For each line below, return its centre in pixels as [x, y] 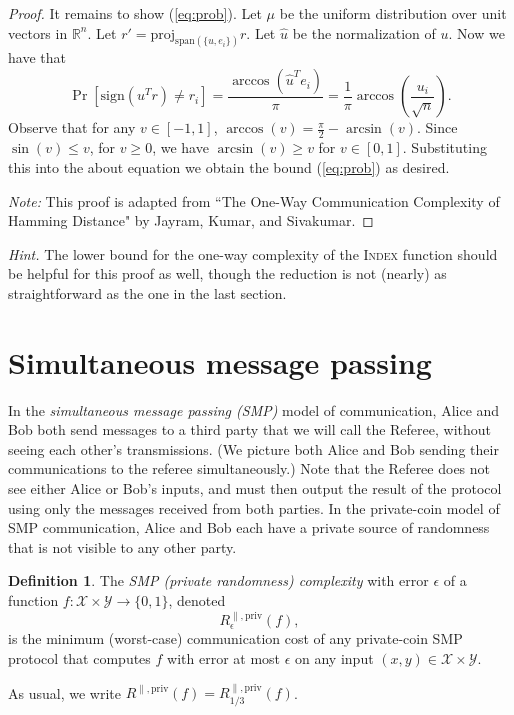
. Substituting [444, 147]
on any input [334, 657]
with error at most [224, 657]
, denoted [197, 599]
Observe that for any [72, 127]
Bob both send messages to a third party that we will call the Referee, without [249, 429]
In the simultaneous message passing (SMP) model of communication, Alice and [254, 409]
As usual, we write [64, 692]
